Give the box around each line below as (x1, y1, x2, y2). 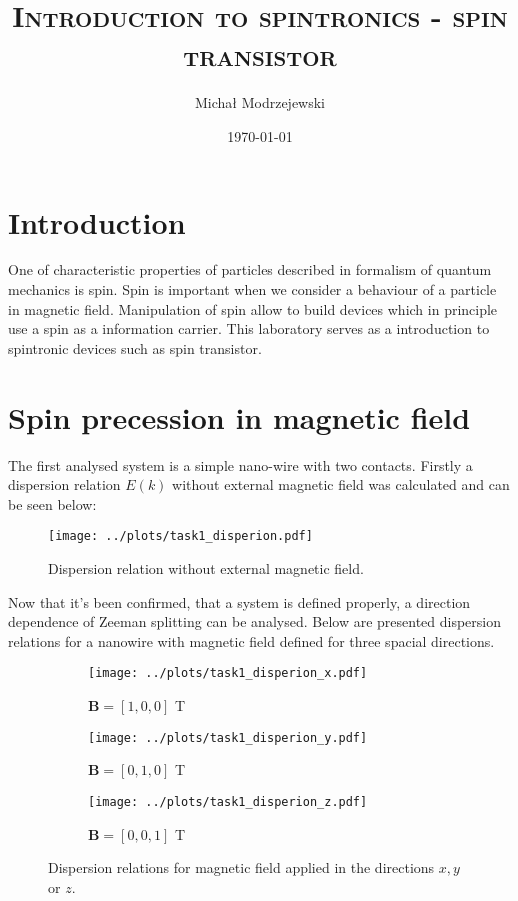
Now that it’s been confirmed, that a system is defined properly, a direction (8, 591, 471, 612)
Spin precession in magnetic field (8, 396, 471, 437)
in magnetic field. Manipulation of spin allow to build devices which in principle (8, 298, 498, 319)
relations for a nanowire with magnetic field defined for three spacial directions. (8, 630, 495, 651)
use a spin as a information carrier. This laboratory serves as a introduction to (8, 318, 490, 339)
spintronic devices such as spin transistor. (8, 337, 262, 358)
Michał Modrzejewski (194, 92, 326, 113)
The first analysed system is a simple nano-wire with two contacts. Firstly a (8, 454, 473, 475)
